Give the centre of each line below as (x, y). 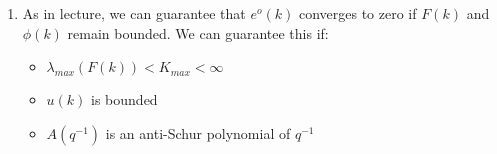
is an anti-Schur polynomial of (198, 132)
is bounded (124, 99)
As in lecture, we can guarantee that (134, 13)
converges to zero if (357, 13)
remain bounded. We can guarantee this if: (198, 32)
